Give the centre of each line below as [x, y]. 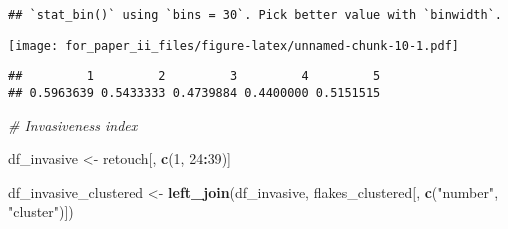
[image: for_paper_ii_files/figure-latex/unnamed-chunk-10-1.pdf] [234, 45]
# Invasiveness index [73, 124]
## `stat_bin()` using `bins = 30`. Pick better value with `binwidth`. [255, 15]
